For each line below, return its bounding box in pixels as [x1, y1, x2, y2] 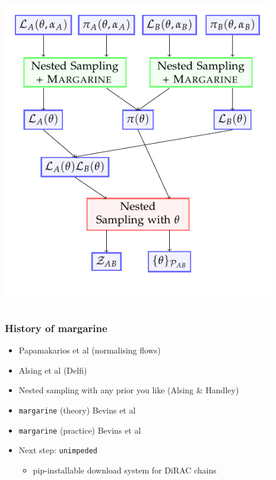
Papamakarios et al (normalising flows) [18, 344, 161, 356]
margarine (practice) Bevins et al [18, 424, 141, 436]
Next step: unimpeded [18, 444, 97, 456]
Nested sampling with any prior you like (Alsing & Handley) [18, 384, 239, 396]
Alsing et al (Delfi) [18, 364, 87, 376]
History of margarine [5, 320, 107, 335]
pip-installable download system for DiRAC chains [33, 463, 217, 476]
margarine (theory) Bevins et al [18, 403, 136, 416]
